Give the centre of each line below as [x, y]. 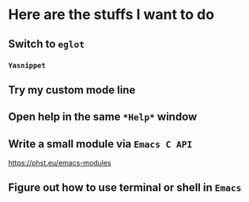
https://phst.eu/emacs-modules [60, 163]
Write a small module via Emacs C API [100, 144]
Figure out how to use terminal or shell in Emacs [125, 188]
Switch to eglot [47, 44]
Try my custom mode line [72, 90]
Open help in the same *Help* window [103, 117]
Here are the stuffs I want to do [111, 15]
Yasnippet [27, 65]
